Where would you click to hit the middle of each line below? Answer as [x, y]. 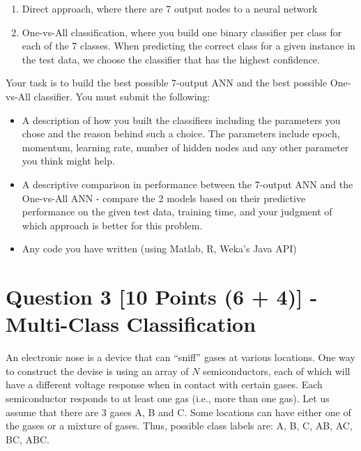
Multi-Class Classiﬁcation [131, 324]
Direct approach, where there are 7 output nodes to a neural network [170, 8]
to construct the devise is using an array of [97, 370]
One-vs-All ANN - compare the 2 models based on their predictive [164, 198]
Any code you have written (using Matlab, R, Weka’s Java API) [159, 249]
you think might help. [68, 161]
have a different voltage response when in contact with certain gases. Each [164, 384]
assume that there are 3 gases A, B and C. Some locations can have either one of [178, 412]
